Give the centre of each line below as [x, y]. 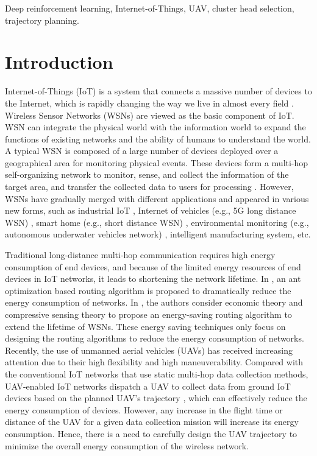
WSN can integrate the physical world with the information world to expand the [155, 127]
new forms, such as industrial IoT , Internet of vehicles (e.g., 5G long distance [151, 210]
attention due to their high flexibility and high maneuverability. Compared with [154, 362]
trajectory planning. [42, 20]
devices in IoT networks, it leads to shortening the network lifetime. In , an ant [153, 279]
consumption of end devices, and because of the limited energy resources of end [153, 266]
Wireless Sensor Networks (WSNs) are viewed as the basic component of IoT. [150, 115]
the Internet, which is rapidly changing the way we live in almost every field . [149, 103]
